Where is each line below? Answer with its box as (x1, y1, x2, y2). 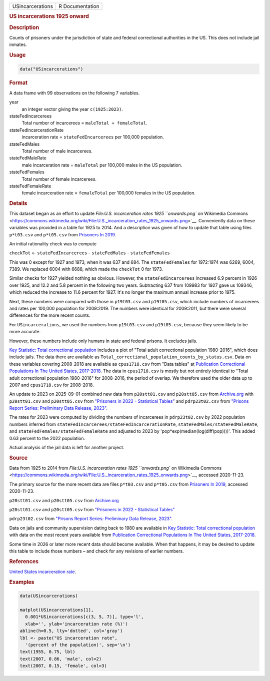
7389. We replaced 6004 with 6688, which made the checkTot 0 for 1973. (9, 266, 163, 272)
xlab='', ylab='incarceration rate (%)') (25, 621, 128, 627)
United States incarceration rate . (9, 569, 76, 575)
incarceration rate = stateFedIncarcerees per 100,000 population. (21, 134, 164, 140)
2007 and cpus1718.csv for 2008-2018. (9, 382, 94, 388)
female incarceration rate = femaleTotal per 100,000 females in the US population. (21, 190, 196, 196)
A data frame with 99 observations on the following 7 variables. (9, 90, 140, 96)
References (9, 558, 39, 565)
